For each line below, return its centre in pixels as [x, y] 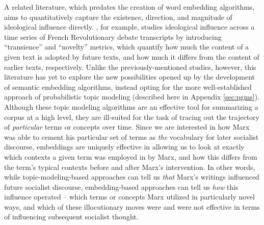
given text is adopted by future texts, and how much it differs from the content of [132, 56]
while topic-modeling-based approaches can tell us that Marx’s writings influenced [132, 177]
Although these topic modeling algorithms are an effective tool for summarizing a [131, 106]
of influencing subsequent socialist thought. [71, 217]
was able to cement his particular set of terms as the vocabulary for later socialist [131, 136]
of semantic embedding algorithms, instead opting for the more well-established [128, 86]
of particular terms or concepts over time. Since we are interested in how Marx [127, 127]
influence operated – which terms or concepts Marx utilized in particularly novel [129, 197]
